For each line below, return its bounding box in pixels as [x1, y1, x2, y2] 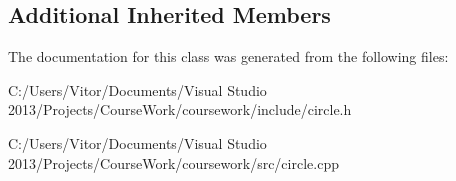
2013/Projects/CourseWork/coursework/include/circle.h [8, 99, 352, 120]
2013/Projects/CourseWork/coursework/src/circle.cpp [8, 152, 339, 173]
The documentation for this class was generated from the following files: [8, 46, 449, 67]
